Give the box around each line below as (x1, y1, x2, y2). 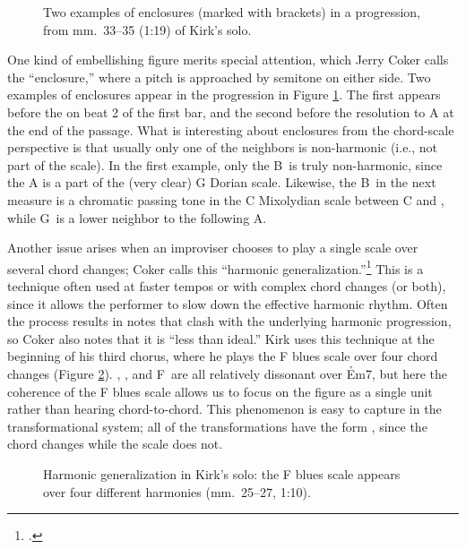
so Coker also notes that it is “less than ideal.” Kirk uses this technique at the (7, 329, 435, 347)
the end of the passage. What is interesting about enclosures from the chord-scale (7, 120, 454, 139)
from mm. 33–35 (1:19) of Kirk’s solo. (43, 20, 252, 39)
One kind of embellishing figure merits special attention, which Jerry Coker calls (7, 50, 449, 69)
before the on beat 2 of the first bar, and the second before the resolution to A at (7, 102, 454, 121)
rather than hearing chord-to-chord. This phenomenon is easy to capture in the (7, 399, 442, 418)
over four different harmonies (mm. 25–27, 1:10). (43, 482, 311, 501)
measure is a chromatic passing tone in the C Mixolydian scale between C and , (7, 190, 444, 209)
